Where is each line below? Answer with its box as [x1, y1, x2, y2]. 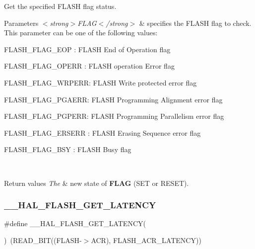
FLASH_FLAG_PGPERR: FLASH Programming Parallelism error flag [4, 111, 224, 121]
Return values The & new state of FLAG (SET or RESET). [4, 177, 189, 188]
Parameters [4, 17, 39, 28]
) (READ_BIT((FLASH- [4, 235, 82, 245]
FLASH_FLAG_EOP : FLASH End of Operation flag [4, 44, 171, 54]
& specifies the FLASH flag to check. [139, 17, 252, 28]
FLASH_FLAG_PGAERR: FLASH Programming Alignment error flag [4, 94, 223, 104]
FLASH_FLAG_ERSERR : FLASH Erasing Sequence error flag [4, 127, 201, 138]
